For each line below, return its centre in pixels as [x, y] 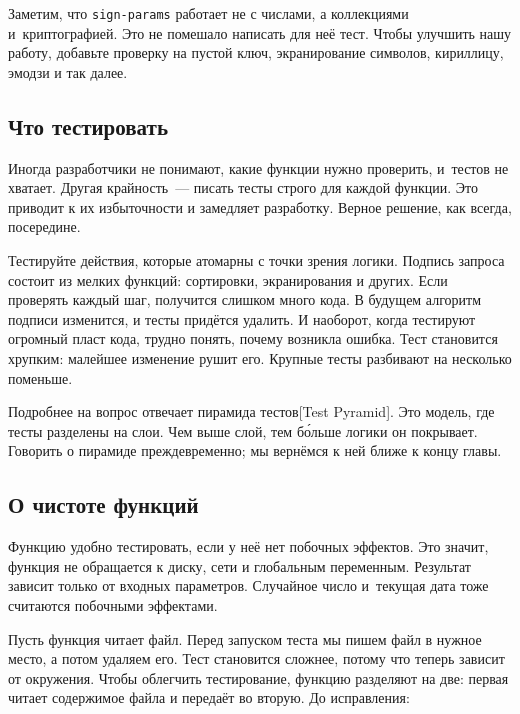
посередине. [44, 226]
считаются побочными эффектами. [113, 604]
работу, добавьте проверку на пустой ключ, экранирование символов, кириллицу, [256, 52]
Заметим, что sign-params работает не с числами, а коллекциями [208, 13]
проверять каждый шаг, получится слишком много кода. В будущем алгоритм [245, 299]
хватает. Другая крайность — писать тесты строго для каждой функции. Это [243, 187]
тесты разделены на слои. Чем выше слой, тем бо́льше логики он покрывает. [243, 430]
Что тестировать [88, 125]
